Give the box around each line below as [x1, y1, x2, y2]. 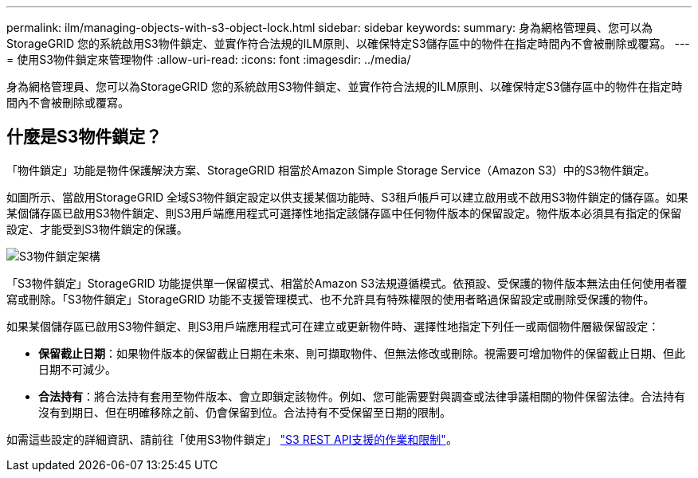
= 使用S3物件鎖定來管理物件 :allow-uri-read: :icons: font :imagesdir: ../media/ [6, 53, 411, 66]
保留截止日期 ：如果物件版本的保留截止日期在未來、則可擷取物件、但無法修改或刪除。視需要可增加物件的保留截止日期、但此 [38, 346, 685, 360]
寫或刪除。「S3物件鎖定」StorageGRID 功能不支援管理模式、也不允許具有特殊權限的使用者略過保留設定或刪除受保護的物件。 [6, 292, 655, 306]
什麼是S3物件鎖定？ [6, 127, 163, 147]
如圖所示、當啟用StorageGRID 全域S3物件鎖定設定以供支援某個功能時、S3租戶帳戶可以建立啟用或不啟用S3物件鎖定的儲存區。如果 [6, 190, 688, 204]
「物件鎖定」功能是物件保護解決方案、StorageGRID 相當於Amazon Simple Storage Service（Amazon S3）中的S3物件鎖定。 [6, 163, 656, 177]
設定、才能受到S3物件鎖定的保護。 [6, 221, 188, 236]
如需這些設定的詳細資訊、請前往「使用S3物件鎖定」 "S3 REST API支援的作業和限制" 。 [6, 432, 457, 446]
